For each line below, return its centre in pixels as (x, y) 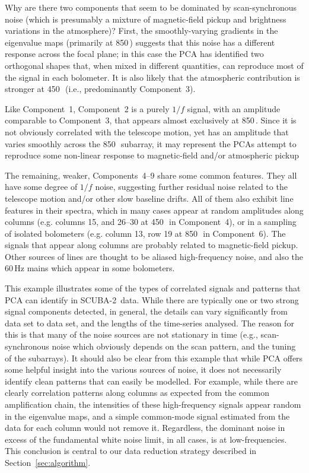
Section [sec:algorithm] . (48, 462)
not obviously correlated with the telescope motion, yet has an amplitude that (147, 131)
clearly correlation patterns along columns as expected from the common (137, 393)
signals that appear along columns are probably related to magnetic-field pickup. (152, 245)
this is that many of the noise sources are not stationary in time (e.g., (131, 334)
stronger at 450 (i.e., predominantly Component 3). (100, 89)
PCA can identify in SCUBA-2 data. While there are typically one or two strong (152, 299)
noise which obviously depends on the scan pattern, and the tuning (174, 346)
